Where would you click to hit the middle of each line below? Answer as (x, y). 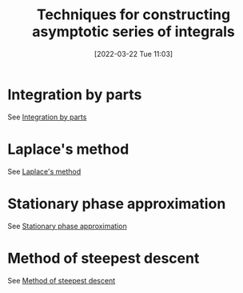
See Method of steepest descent (62, 280)
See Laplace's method (44, 171)
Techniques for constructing (133, 15)
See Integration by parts (47, 117)
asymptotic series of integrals (133, 32)
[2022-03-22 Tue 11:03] (133, 54)
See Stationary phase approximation (67, 226)
